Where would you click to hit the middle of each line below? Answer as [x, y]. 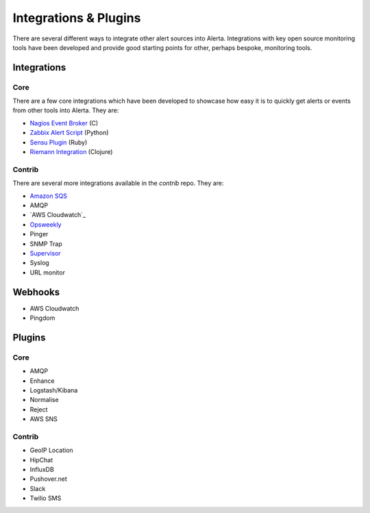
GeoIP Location [51, 450]
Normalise [44, 400]
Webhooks [36, 292]
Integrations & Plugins [77, 18]
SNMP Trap [46, 244]
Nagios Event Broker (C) [64, 123]
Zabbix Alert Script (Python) [69, 133]
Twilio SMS [46, 498]
